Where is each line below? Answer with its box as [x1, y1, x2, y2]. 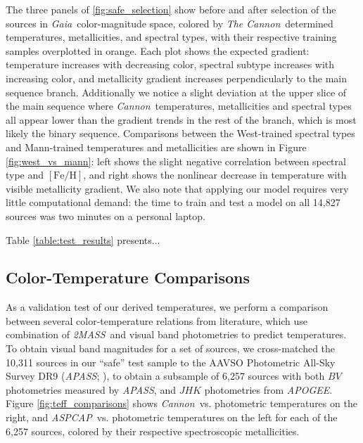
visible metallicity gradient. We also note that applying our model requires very [6, 181, 349, 195]
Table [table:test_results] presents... [6, 232, 160, 247]
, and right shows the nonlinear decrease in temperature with [83, 167, 347, 182]
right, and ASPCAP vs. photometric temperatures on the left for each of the [6, 410, 338, 425]
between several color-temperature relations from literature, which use [6, 313, 308, 328]
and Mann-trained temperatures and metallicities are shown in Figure [6, 139, 307, 154]
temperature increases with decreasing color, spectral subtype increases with [6, 57, 335, 72]
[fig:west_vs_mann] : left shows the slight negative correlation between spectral [6, 153, 346, 168]
